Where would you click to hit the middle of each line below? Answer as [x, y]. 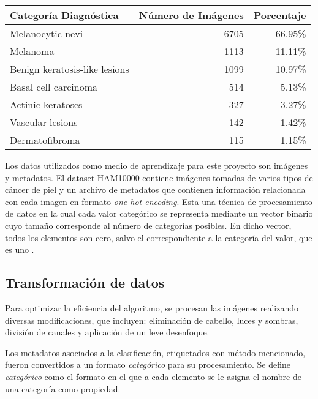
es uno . [20, 249]
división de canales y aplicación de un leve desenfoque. [107, 332]
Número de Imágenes [191, 15]
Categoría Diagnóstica [64, 15]
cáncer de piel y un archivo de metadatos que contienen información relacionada [155, 189]
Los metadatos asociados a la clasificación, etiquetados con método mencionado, [155, 352]
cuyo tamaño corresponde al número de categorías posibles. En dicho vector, [148, 225]
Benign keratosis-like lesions [70, 69]
